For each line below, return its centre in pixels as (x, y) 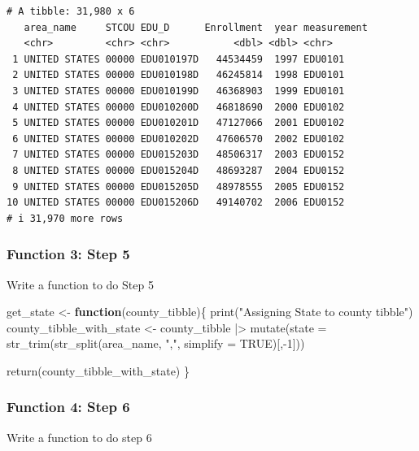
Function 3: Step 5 (68, 254)
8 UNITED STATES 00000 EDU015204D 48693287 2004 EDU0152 (179, 170)
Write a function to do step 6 (79, 437)
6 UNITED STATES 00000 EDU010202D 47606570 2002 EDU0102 (179, 139)
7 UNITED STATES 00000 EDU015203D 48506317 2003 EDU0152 (179, 155)
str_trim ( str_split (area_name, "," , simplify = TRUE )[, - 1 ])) (156, 343)
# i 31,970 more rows (65, 218)
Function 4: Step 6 (68, 407)
